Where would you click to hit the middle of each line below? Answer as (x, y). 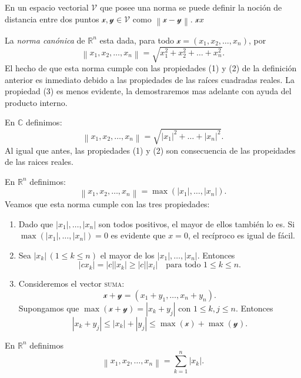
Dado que (36, 223)
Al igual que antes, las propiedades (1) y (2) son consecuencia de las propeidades (150, 150)
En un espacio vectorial (47, 7)
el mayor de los (127, 255)
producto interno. (36, 102)
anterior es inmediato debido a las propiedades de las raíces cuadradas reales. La (150, 79)
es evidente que (138, 235)
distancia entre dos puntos (52, 19)
